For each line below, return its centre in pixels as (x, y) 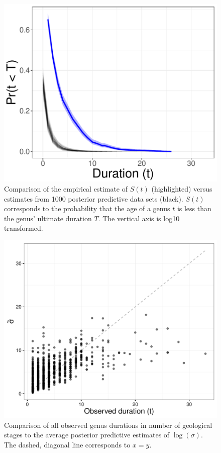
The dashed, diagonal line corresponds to (67, 444)
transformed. (24, 228)
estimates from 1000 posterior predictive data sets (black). (94, 198)
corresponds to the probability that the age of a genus (87, 208)
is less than (194, 208)
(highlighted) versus (182, 188)
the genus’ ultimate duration (48, 218)
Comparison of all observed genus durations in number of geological (108, 425)
